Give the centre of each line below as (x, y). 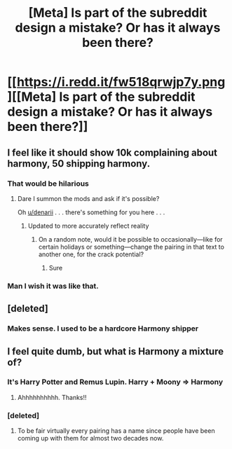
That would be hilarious (48, 184)
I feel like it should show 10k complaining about (112, 152)
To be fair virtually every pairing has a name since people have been (116, 431)
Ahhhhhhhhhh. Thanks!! (52, 397)
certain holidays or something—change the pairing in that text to (131, 247)
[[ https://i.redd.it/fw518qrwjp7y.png (116, 82)
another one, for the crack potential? (91, 254)
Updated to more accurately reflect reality (88, 226)
